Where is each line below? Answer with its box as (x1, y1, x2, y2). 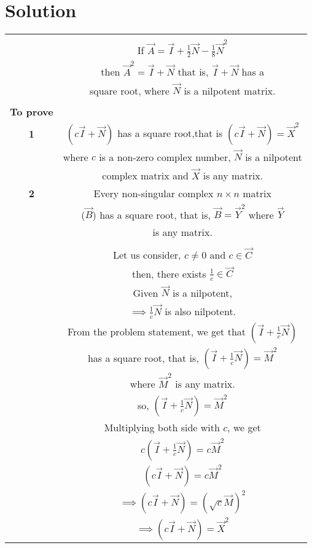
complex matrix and (102, 168, 189, 182)
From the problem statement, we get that (67, 324, 246, 339)
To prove (10, 104, 53, 119)
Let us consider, (112, 247, 181, 262)
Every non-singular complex (93, 186, 214, 200)
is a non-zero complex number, (99, 149, 231, 164)
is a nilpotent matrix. (184, 83, 276, 98)
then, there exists (131, 266, 206, 281)
